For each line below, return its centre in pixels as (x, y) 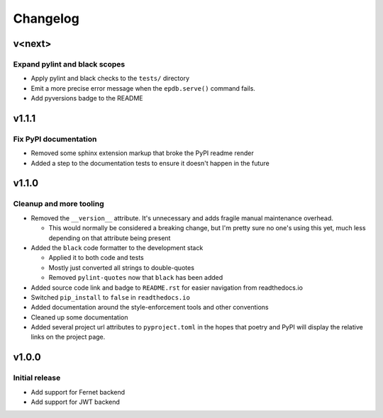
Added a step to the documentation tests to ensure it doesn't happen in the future (150, 163)
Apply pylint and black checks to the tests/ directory (110, 79)
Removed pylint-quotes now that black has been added (136, 278)
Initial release (37, 378)
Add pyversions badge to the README (87, 98)
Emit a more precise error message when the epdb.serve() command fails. (143, 88)
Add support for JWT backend (76, 402)
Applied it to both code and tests (96, 258)
